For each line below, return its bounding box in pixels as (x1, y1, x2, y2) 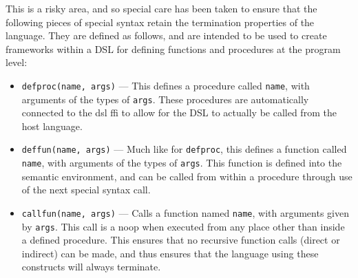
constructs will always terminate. (21, 259, 161, 274)
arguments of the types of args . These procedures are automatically (21, 92, 309, 106)
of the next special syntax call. (21, 182, 151, 197)
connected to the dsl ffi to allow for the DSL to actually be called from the (21, 105, 337, 120)
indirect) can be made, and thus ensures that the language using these (21, 246, 319, 260)
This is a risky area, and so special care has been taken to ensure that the (6, 1, 317, 15)
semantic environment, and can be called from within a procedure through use (21, 169, 352, 183)
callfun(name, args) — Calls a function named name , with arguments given (21, 205, 349, 220)
